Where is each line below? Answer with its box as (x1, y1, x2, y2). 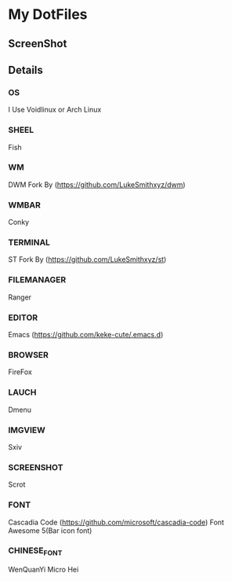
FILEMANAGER (8, 274, 67, 285)
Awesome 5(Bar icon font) (8, 525, 92, 535)
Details (8, 63, 43, 76)
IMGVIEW (8, 425, 45, 436)
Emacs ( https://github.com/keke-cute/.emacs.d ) (8, 330, 164, 340)
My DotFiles (8, 6, 88, 24)
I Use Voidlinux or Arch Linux (8, 105, 102, 115)
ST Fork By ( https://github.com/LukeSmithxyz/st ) (8, 255, 167, 264)
